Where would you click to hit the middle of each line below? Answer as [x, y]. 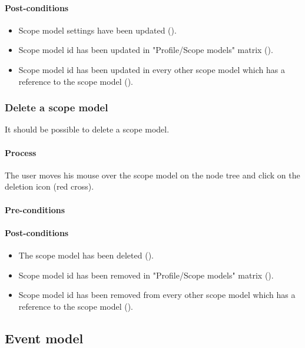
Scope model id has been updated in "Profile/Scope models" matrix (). [146, 50]
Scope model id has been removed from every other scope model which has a [157, 295]
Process [21, 152]
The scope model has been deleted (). [86, 255]
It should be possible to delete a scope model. [87, 129]
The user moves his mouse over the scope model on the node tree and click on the [152, 175]
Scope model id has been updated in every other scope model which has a [152, 69]
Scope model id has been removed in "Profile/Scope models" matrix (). [146, 275]
